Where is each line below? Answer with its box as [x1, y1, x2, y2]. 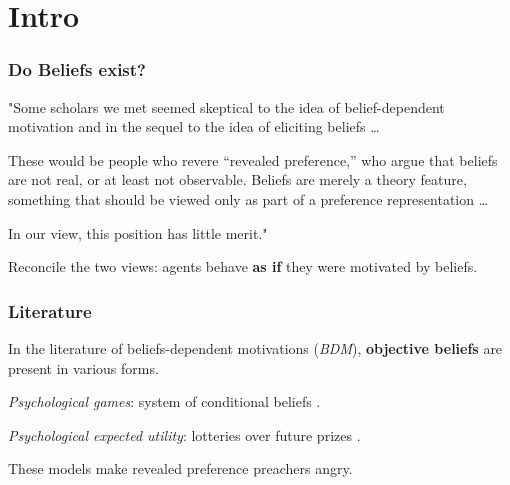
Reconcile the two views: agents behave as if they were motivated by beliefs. [8, 256, 478, 277]
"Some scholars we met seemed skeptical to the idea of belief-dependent [8, 96, 445, 117]
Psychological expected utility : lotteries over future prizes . [8, 424, 361, 445]
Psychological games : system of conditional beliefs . [8, 391, 321, 412]
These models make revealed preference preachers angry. [8, 458, 353, 479]
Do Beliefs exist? [8, 57, 146, 82]
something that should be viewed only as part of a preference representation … [8, 188, 489, 209]
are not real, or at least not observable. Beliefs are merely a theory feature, [8, 169, 467, 190]
